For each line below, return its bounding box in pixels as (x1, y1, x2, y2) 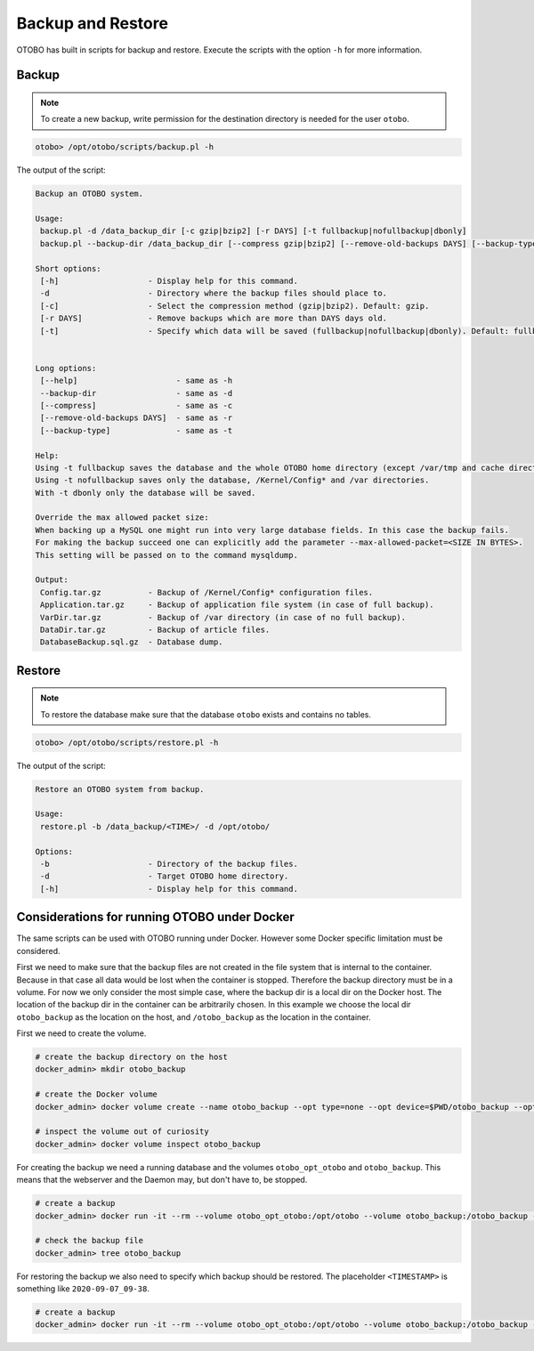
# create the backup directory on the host (35, 1052, 229, 1063)
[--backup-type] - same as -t (40, 425, 233, 435)
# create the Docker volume (35, 1089, 158, 1099)
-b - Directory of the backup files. (40, 859, 298, 870)
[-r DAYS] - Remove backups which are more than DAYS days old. (40, 313, 387, 324)
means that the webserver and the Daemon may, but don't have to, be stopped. (16, 1175, 308, 1185)
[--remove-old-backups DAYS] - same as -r (40, 413, 233, 423)
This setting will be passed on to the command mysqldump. (35, 550, 298, 560)
